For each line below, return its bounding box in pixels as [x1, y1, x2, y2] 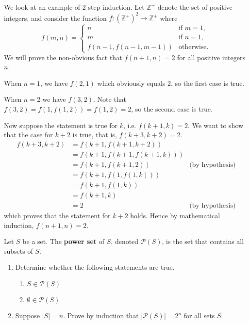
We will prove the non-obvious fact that [4, 52, 122, 62]
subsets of [4, 245, 33, 256]
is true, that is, [72, 130, 117, 140]
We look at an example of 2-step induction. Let [4, 2, 145, 12]
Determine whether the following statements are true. [15, 262, 175, 272]
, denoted [111, 236, 139, 246]
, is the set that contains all [162, 236, 244, 246]
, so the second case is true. [131, 104, 213, 114]
